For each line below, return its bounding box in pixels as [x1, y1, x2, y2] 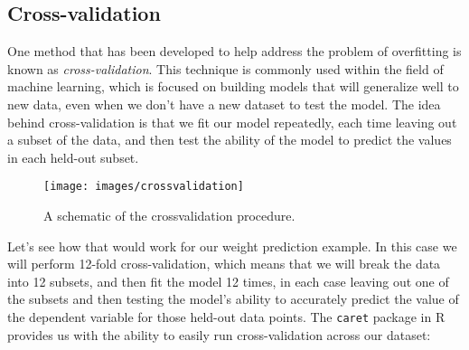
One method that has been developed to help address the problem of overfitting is [7, 42, 462, 61]
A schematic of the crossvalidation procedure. [43, 206, 295, 225]
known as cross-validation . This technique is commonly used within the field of [7, 59, 444, 78]
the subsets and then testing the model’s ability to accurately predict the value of [7, 289, 459, 308]
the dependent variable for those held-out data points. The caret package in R [7, 307, 446, 326]
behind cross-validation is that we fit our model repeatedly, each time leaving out [7, 112, 457, 131]
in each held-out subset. [7, 147, 139, 166]
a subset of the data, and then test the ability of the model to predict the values [7, 130, 452, 149]
